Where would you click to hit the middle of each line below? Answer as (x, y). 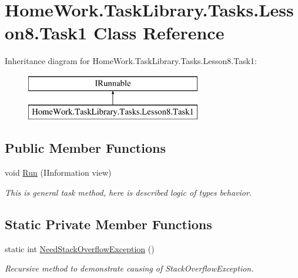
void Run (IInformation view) (58, 173)
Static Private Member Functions (108, 224)
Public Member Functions (85, 148)
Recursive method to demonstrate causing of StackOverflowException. (129, 268)
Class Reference (159, 33)
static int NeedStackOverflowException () (80, 248)
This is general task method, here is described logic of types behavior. (128, 192)
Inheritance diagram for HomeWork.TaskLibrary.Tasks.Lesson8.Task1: (131, 61)
